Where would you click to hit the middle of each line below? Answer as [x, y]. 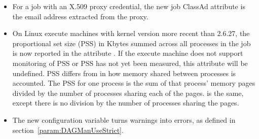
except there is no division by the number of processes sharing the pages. [126, 103]
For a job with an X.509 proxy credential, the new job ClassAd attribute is [129, 6]
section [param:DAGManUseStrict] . [68, 130]
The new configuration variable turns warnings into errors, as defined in [124, 119]
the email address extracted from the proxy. [80, 16]
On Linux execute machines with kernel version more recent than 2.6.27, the [131, 33]
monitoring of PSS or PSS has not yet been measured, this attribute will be [130, 63]
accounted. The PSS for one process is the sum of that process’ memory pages [134, 83]
